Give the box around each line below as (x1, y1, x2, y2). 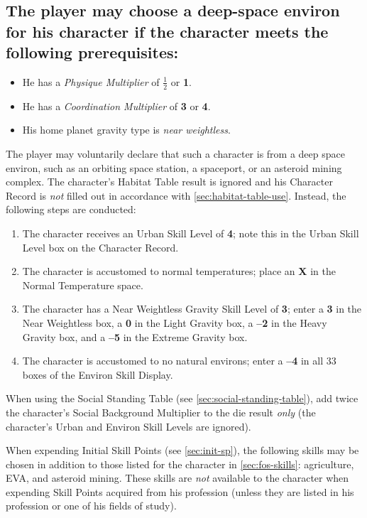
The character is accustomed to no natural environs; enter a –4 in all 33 (22, 353, 336, 368)
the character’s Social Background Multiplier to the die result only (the (6, 404, 316, 419)
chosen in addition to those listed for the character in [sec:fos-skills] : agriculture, (6, 456, 354, 471)
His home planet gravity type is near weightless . (22, 122, 231, 137)
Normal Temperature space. (22, 277, 143, 292)
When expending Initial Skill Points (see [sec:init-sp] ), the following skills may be (6, 443, 359, 458)
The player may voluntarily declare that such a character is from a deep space (6, 146, 345, 161)
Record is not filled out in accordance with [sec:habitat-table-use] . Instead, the (6, 188, 346, 203)
